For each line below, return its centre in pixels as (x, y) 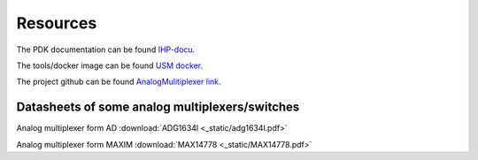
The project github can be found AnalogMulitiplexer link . (119, 82)
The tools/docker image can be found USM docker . (110, 65)
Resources (57, 23)
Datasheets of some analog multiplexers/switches (158, 107)
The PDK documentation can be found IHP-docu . (106, 50)
